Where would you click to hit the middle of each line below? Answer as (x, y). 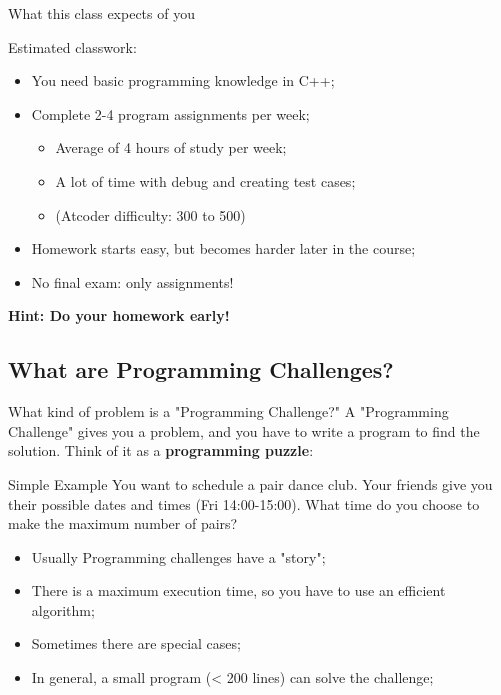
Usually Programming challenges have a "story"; (178, 556)
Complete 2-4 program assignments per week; (170, 113)
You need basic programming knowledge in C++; (183, 80)
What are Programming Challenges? (201, 369)
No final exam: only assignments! (132, 281)
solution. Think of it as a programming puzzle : (161, 450)
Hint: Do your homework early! (119, 315)
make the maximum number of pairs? (123, 523)
